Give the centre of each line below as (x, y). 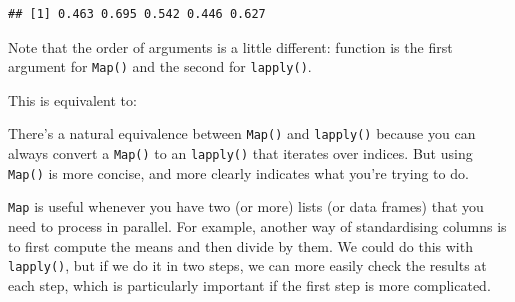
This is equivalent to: (72, 99)
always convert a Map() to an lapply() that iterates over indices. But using (240, 153)
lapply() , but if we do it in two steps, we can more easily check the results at (247, 265)
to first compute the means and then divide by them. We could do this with (240, 245)
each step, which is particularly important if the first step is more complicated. (249, 284)
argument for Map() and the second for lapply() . (160, 66)
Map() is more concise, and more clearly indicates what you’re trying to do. (238, 172)
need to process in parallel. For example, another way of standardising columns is (257, 226)
